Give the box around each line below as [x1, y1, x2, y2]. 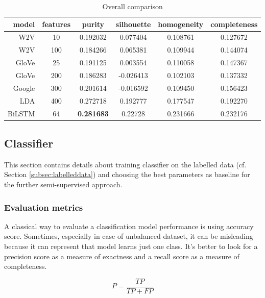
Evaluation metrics [4, 201, 83, 213]
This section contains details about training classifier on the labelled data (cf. [4, 159, 247, 169]
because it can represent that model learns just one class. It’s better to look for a [4, 240, 258, 251]
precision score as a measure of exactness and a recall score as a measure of [4, 251, 239, 261]
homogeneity [158, 18, 204, 29]
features [42, 18, 70, 29]
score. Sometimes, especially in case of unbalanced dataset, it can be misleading [4, 231, 253, 241]
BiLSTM [8, 108, 35, 118]
